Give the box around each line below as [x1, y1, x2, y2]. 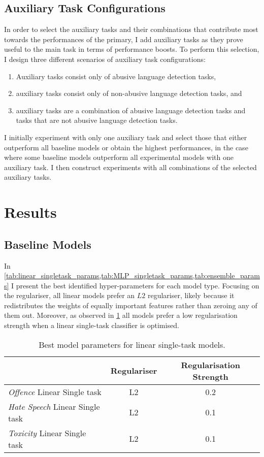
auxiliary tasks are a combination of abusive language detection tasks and [16, 105, 246, 115]
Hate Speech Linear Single [8, 400, 100, 412]
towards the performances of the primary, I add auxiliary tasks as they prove [4, 34, 243, 44]
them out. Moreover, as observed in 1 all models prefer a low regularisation [4, 310, 238, 320]
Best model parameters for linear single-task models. [39, 338, 225, 350]
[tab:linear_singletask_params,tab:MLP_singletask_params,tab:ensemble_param [4, 270, 260, 281]
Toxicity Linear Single [8, 427, 86, 439]
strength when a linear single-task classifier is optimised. [4, 320, 179, 331]
